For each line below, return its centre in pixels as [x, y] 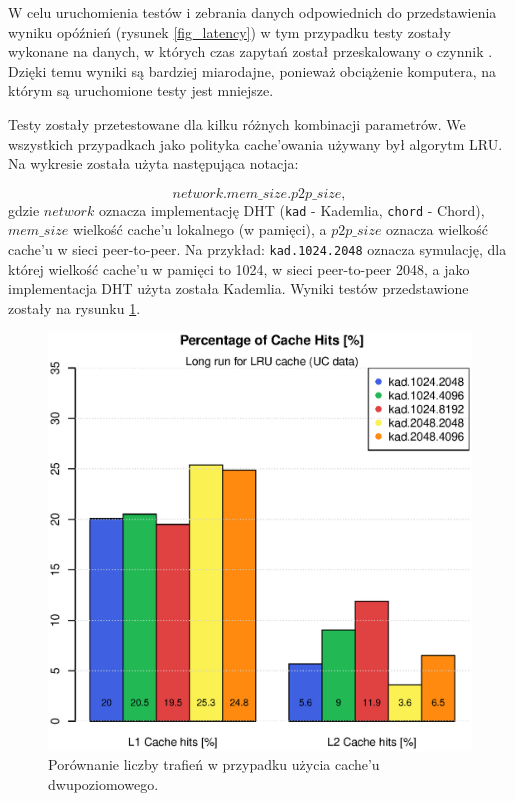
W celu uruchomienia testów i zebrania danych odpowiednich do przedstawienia [252, 12]
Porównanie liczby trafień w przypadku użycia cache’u [214, 764]
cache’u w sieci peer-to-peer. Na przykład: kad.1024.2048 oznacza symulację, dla [257, 249]
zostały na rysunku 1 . [74, 307]
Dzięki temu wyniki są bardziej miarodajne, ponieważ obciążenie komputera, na [252, 70]
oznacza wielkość [437, 229]
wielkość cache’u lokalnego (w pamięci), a [199, 229]
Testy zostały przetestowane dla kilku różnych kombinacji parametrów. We [237, 123]
